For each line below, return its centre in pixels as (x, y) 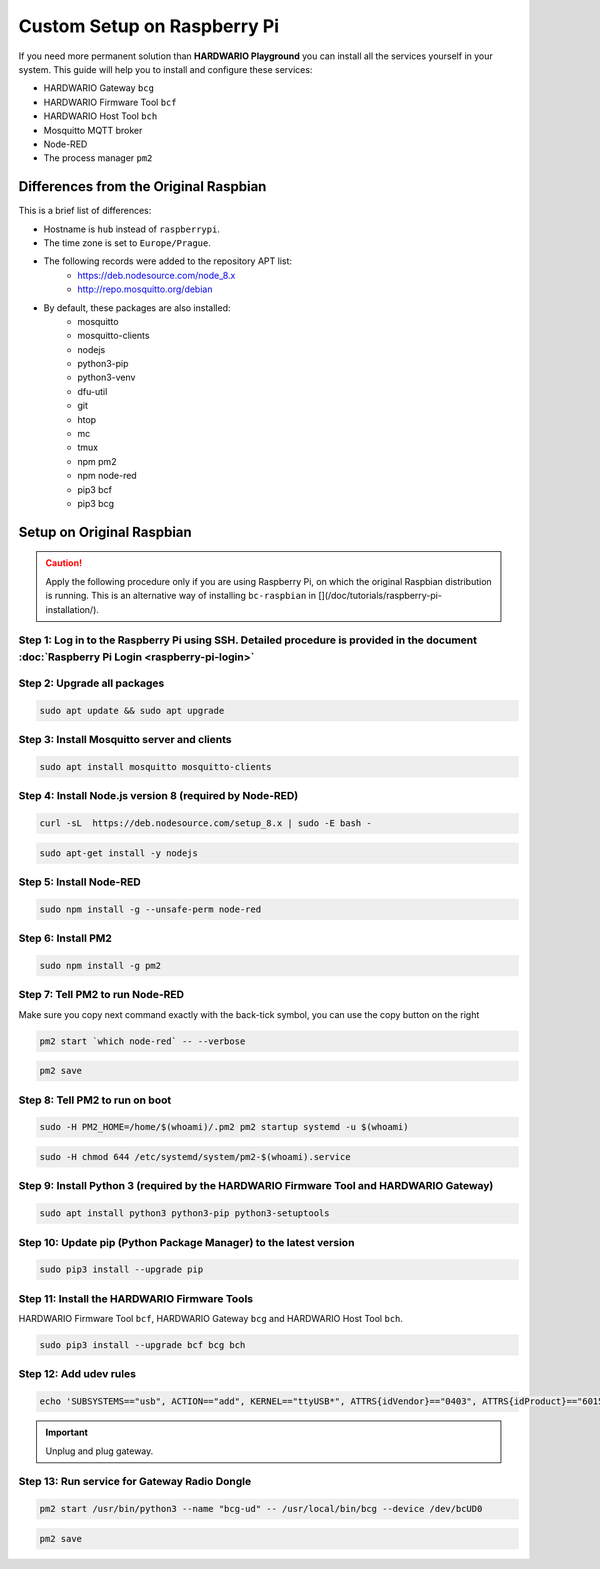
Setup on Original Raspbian (105, 531)
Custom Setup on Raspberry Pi (149, 26)
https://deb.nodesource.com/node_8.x (156, 275)
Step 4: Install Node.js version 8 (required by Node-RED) (158, 796)
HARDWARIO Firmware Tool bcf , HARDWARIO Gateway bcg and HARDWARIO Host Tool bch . (211, 1319)
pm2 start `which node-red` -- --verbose (142, 1041)
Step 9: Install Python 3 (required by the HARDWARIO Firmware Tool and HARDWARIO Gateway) (256, 1186)
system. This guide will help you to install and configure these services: (165, 69)
